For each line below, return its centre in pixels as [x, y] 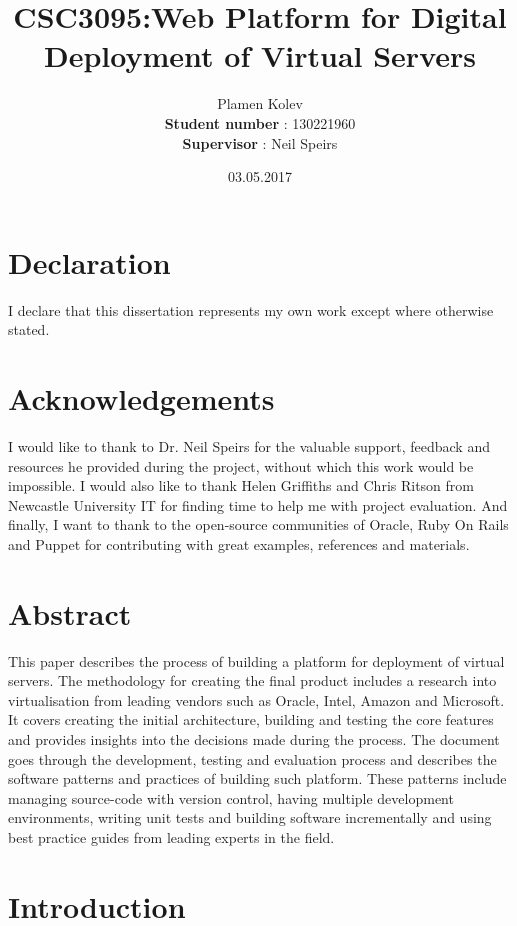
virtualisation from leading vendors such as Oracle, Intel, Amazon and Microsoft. [256, 699]
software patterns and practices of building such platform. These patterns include [257, 778]
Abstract [70, 612]
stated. [29, 329]
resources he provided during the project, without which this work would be [241, 465]
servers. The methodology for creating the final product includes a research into [252, 680]
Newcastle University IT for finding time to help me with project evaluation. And [258, 504]
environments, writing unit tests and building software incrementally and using [250, 817]
